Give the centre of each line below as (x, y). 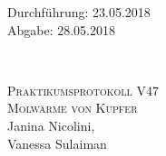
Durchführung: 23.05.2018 (79, 12)
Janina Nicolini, (51, 125)
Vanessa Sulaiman (57, 143)
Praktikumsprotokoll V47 (83, 90)
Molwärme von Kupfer (73, 108)
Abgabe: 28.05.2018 (62, 29)
